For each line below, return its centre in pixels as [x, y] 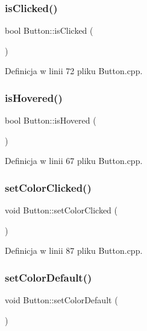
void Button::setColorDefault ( [61, 300]
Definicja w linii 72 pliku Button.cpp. [74, 71]
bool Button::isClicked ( [49, 30]
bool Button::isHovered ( [51, 120]
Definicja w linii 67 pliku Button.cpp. [74, 161]
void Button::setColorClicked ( [61, 210]
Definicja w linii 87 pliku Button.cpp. [74, 251]
